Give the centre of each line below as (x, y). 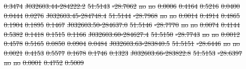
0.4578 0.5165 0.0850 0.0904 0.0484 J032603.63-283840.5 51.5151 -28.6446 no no (122, 43)
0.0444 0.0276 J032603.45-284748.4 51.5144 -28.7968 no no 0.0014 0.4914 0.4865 (122, 15)
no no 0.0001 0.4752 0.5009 (44, 62)
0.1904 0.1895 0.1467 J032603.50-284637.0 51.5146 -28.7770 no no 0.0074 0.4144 (122, 25)
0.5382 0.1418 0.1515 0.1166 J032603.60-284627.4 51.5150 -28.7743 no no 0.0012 (122, 34)
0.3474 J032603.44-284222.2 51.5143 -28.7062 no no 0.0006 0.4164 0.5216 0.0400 (122, 6)
